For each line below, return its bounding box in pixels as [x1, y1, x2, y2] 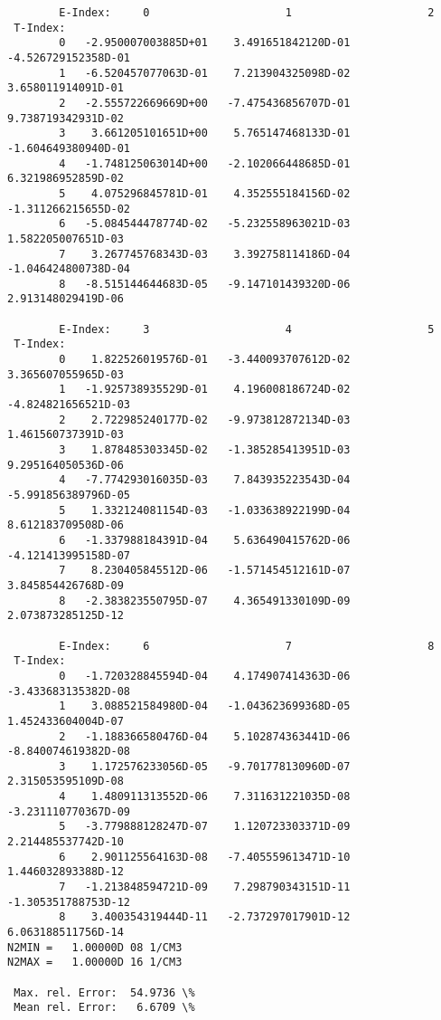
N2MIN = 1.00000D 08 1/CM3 [7, 940, 183, 954]
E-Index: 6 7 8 [59, 639, 435, 653]
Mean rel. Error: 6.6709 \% [14, 1001, 195, 1015]
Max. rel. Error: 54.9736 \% [14, 986, 195, 999]
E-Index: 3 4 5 [59, 322, 435, 336]
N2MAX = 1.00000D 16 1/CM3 [7, 956, 183, 969]
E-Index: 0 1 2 [59, 6, 435, 19]
